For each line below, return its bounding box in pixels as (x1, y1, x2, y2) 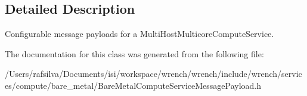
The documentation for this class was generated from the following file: (5, 47, 264, 60)
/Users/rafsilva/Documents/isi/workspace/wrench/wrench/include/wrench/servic (5, 67, 302, 80)
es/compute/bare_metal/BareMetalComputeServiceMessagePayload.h (5, 79, 262, 91)
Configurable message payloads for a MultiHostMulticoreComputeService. (5, 27, 274, 40)
